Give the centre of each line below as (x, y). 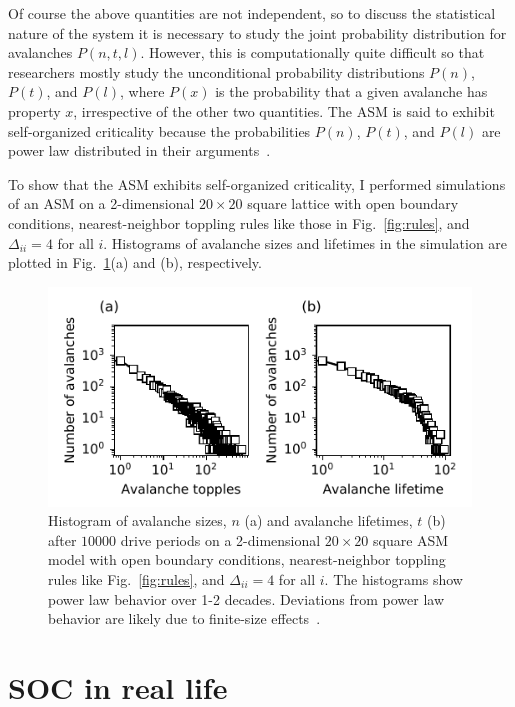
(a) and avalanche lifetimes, (328, 520)
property (34, 110)
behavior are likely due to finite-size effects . (184, 618)
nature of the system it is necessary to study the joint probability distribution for (257, 32)
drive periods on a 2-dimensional (220, 539)
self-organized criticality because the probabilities (159, 130)
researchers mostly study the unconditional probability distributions (216, 71)
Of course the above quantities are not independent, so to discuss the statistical (252, 13)
